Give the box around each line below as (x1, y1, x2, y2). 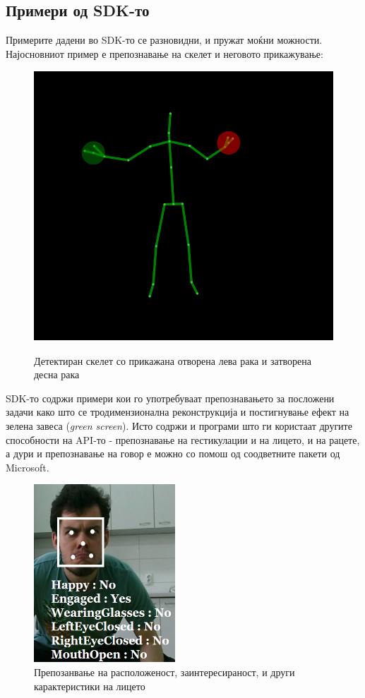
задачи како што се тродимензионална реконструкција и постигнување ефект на (6, 404, 349, 419)
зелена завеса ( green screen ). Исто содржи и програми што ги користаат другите (6, 418, 352, 433)
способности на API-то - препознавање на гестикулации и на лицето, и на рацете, (6, 432, 360, 447)
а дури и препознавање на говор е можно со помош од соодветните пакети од (6, 446, 340, 461)
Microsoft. (6, 459, 49, 474)
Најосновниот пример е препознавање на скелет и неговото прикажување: (6, 46, 323, 61)
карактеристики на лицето (34, 678, 145, 693)
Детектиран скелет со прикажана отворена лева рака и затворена (34, 353, 311, 368)
